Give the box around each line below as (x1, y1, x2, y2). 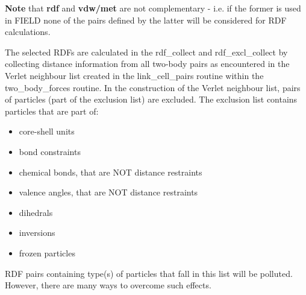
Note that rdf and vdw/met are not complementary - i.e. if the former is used (5, 2, 301, 14)
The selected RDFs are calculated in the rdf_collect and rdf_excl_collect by (5, 45, 288, 58)
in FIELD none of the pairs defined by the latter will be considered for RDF (5, 13, 287, 26)
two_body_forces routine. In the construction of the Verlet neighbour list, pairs (5, 81, 301, 94)
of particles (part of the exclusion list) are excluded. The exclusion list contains (5, 93, 298, 106)
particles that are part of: (5, 104, 99, 117)
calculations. (5, 25, 51, 38)
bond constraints (19, 145, 81, 157)
